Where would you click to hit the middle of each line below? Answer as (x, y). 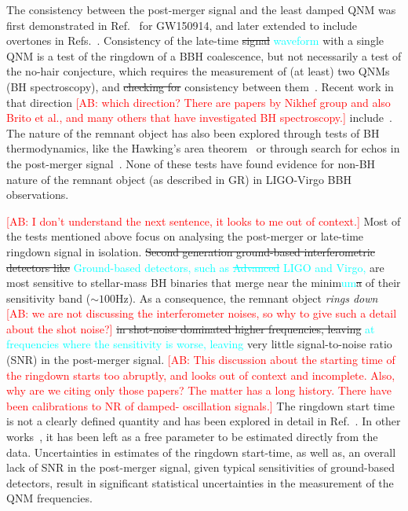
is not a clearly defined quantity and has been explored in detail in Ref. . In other (204, 421)
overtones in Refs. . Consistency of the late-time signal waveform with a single (195, 40)
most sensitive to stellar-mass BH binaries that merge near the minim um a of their (204, 283)
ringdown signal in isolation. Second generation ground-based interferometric (191, 251)
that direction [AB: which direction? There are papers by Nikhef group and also (199, 102)
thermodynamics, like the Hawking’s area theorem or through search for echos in (203, 148)
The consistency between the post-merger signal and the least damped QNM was (201, 9)
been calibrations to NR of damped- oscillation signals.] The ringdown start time (200, 405)
